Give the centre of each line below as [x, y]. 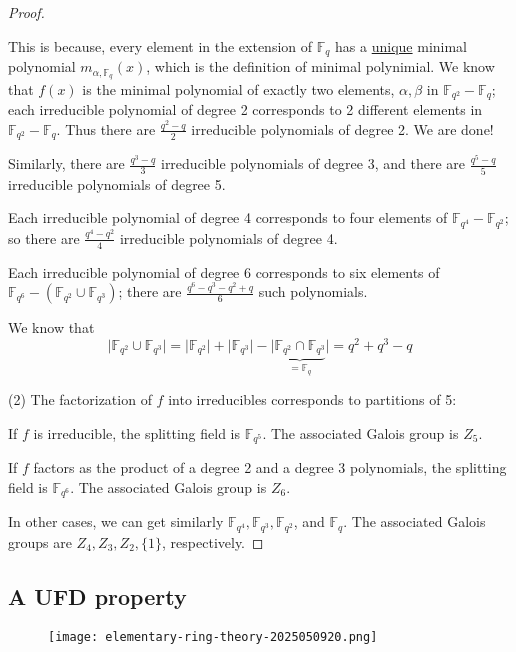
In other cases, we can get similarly [116, 521]
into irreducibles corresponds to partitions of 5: [312, 399]
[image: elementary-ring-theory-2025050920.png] [213, 636]
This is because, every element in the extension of [160, 45]
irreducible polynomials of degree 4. [228, 237]
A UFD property [97, 595]
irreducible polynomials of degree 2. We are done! [342, 128]
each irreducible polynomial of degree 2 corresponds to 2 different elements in [245, 109]
